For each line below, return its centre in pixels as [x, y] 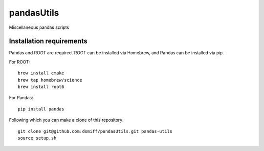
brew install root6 [41, 87]
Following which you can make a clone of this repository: [66, 120]
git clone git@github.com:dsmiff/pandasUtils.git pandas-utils [95, 131]
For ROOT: [20, 62]
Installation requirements [48, 41]
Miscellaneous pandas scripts [39, 27]
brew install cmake [41, 73]
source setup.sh [37, 138]
